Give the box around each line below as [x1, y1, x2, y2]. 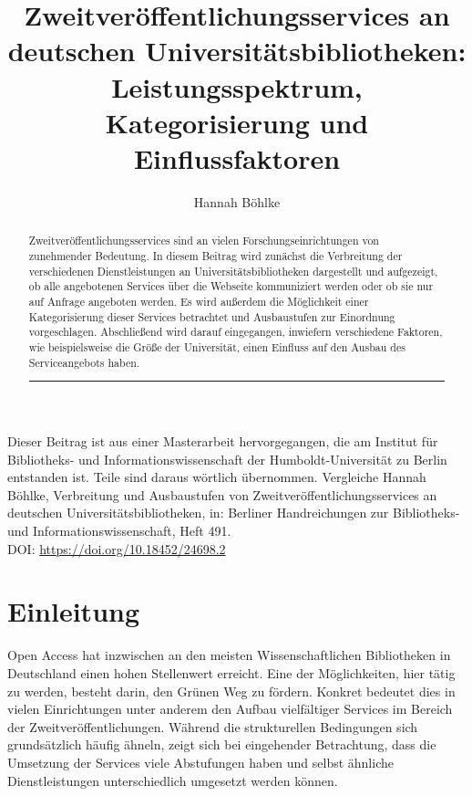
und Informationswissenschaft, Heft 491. [7, 521, 231, 540]
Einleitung [7, 592, 140, 630]
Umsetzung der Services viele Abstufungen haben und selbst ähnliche [7, 752, 394, 771]
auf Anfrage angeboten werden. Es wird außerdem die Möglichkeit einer [28, 293, 369, 309]
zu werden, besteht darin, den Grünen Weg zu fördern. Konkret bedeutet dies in [7, 681, 456, 700]
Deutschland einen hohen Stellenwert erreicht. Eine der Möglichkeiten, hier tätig [7, 663, 456, 682]
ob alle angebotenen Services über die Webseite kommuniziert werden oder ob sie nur [28, 278, 434, 294]
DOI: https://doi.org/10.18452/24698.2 [7, 539, 226, 558]
